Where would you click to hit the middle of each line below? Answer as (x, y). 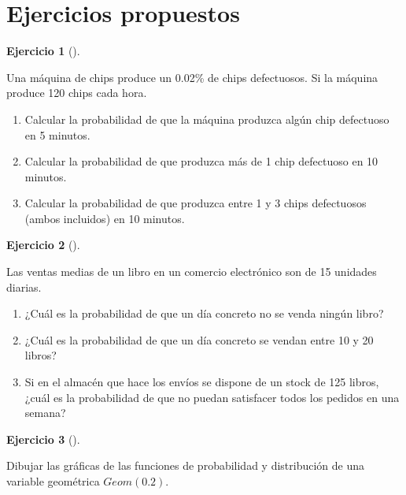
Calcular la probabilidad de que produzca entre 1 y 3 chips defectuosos (196, 203)
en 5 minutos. (57, 134)
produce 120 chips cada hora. (77, 93)
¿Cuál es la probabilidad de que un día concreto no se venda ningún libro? (204, 313)
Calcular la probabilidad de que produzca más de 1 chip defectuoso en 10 (201, 161)
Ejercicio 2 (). (43, 245)
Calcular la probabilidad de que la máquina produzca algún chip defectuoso (207, 119)
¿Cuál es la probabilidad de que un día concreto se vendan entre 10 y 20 (199, 339)
